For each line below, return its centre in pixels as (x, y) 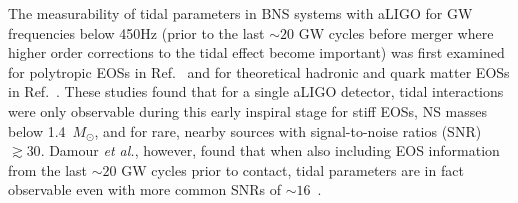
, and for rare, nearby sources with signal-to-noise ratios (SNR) (288, 130)
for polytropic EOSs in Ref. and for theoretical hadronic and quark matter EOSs (259, 71)
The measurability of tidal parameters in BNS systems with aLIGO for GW (240, 13)
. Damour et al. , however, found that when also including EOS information (270, 150)
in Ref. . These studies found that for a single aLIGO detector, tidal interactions (256, 91)
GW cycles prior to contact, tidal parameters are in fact (292, 169)
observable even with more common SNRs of (144, 189)
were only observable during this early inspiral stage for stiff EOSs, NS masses (248, 110)
